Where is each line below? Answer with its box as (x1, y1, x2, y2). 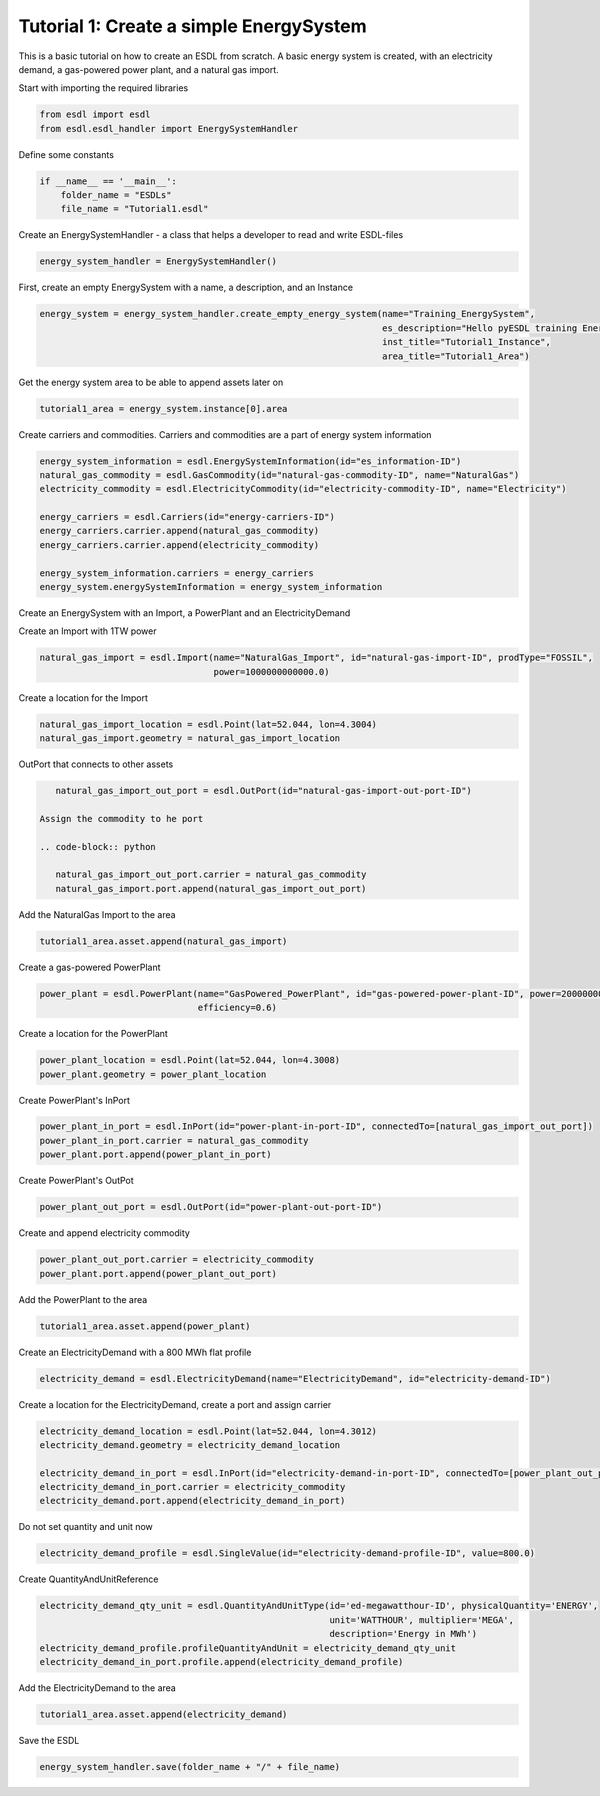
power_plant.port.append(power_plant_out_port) (39, 1268, 277, 1279)
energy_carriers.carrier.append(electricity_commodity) (39, 539, 320, 550)
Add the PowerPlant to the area (18, 1293, 148, 1305)
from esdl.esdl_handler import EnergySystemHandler (39, 123, 299, 134)
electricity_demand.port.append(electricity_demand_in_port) (39, 1495, 346, 1507)
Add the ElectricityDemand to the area (18, 1681, 177, 1694)
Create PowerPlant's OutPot (18, 1175, 134, 1187)
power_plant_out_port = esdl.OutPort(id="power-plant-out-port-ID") (39, 1201, 383, 1213)
